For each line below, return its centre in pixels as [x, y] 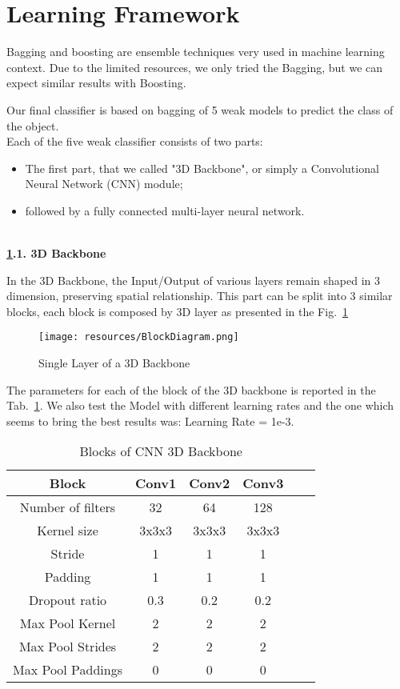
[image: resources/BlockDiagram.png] [139, 337]
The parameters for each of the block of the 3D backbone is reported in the [191, 389]
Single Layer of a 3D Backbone [114, 363]
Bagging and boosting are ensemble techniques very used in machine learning [196, 52]
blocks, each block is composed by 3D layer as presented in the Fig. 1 [178, 311]
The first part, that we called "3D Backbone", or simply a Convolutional [202, 168]
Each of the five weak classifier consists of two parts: [135, 141]
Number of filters [68, 507]
